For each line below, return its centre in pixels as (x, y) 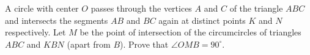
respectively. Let (35, 32)
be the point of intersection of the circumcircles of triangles (190, 32)
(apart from (89, 44)
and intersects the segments (57, 20)
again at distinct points (202, 20)
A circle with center (42, 8)
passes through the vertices (141, 8)
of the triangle (256, 8)
